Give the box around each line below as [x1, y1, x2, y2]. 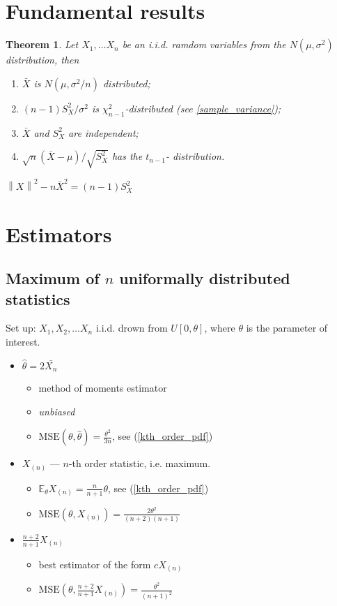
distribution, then [6, 52, 79, 67]
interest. [6, 334, 40, 348]
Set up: [6, 320, 36, 335]
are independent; [68, 125, 139, 140]
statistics [6, 288, 70, 309]
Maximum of [6, 267, 100, 289]
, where [204, 320, 235, 335]
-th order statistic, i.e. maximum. [68, 456, 211, 471]
